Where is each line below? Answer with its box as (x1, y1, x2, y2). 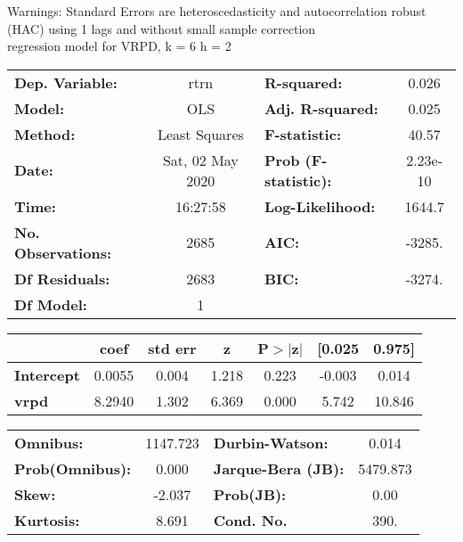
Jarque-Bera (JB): (213, 457, 345, 479)
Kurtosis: (14, 509, 80, 530)
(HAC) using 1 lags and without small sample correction (7, 19, 316, 37)
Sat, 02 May (162, 149, 239, 170)
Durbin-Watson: (213, 431, 329, 453)
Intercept (14, 364, 80, 385)
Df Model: (14, 293, 87, 315)
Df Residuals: (14, 267, 110, 289)
